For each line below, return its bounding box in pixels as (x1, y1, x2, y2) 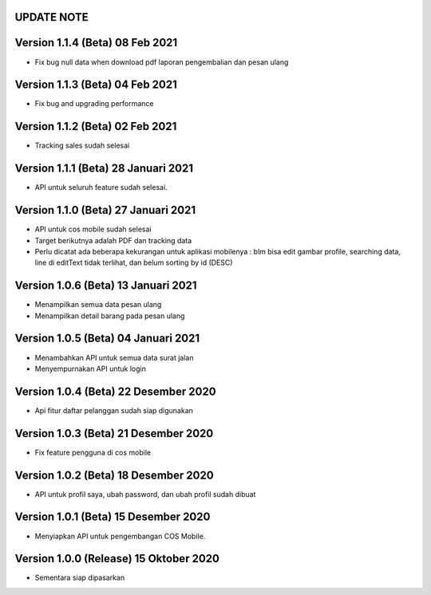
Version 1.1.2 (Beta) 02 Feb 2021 (14, 120, 177, 133)
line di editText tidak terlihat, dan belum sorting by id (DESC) (34, 258, 233, 267)
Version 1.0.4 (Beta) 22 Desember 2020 (14, 384, 216, 398)
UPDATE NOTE (14, 10, 89, 24)
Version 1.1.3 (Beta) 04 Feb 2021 (14, 78, 177, 92)
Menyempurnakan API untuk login (34, 364, 147, 373)
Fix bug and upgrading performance (34, 99, 155, 108)
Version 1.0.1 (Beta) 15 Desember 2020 (14, 510, 211, 524)
